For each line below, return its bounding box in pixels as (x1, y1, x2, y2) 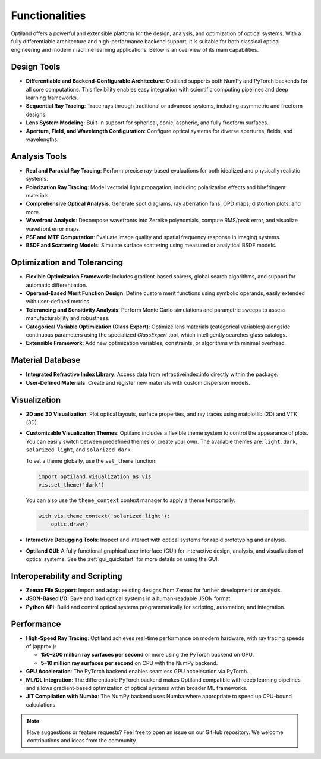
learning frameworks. (26, 94, 78, 101)
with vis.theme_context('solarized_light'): (38, 512, 171, 519)
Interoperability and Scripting (11, 571, 123, 581)
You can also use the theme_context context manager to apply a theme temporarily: (26, 497, 236, 504)
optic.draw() (51, 521, 89, 528)
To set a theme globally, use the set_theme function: (26, 457, 157, 464)
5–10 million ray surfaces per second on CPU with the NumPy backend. (40, 659, 218, 666)
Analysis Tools (11, 151, 67, 161)
